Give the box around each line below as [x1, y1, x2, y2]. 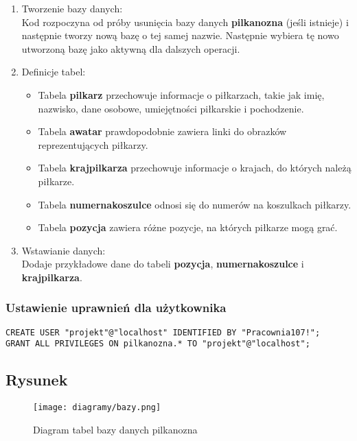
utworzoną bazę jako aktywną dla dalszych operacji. [21, 41, 240, 56]
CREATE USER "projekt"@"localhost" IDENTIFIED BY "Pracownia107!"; [5, 327, 321, 337]
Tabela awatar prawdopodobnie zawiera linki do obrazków [38, 124, 287, 139]
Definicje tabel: [21, 64, 86, 79]
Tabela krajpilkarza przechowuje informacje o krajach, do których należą [38, 160, 352, 175]
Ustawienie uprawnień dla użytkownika [5, 299, 227, 316]
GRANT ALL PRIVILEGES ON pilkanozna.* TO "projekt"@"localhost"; [5, 339, 310, 349]
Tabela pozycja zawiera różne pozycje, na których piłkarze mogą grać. [38, 220, 338, 235]
